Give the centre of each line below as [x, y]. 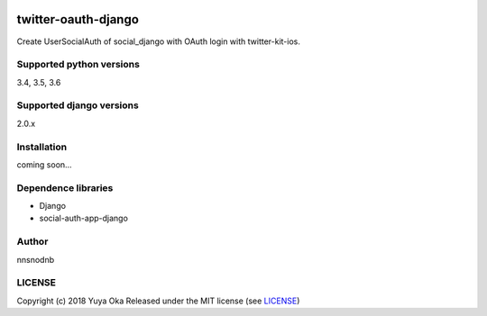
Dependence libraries [65, 187]
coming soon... [44, 164]
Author [32, 241]
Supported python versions [78, 65]
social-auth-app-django [83, 218]
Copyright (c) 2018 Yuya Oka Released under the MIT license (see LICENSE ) [158, 301]
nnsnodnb [36, 259]
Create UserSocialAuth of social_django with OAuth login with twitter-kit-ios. [159, 41]
